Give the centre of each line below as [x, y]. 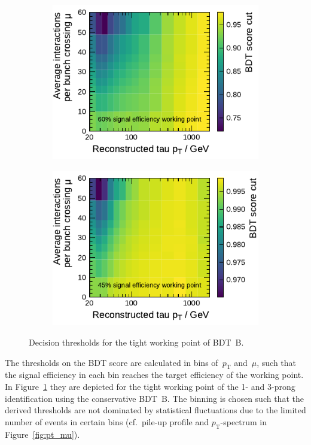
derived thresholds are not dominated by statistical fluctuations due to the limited [155, 410]
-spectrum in [244, 421]
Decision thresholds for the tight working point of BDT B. [136, 342]
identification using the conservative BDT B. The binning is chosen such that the [154, 398]
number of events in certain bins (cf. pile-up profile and [107, 421]
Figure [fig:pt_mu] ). [42, 434]
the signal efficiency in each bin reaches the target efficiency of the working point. [154, 375]
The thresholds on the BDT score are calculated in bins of [112, 362]
